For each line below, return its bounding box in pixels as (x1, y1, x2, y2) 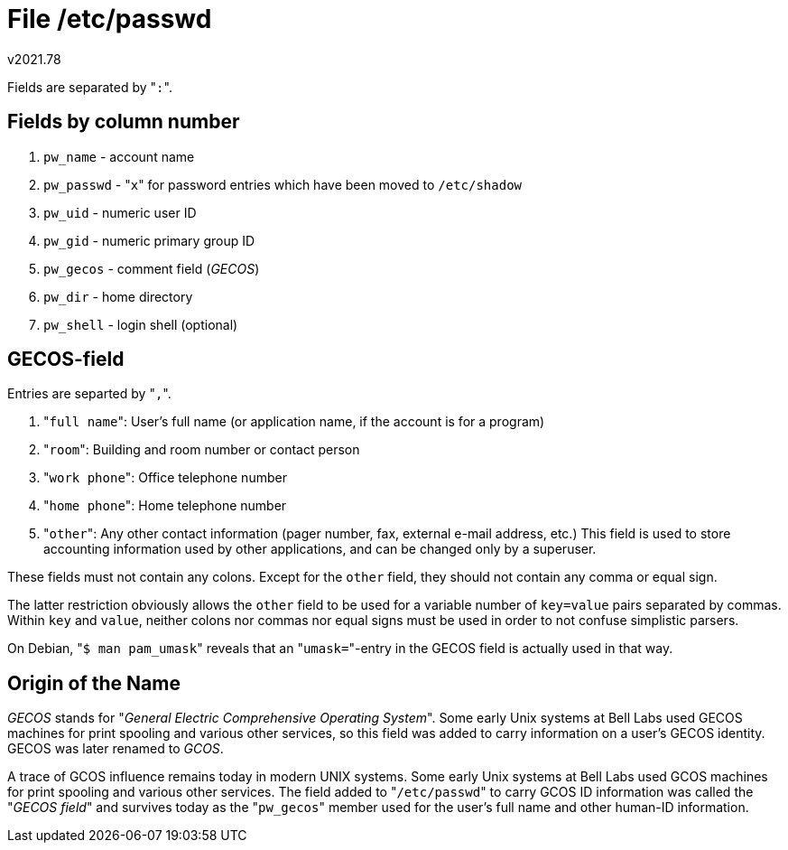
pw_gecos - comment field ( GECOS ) (43, 260, 260, 276)
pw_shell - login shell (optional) (43, 316, 238, 332)
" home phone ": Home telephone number (43, 498, 287, 514)
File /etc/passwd (7, 4, 212, 34)
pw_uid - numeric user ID (43, 204, 197, 220)
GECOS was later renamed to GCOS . (7, 741, 224, 757)
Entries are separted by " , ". (7, 386, 172, 402)
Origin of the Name (7, 671, 181, 695)
